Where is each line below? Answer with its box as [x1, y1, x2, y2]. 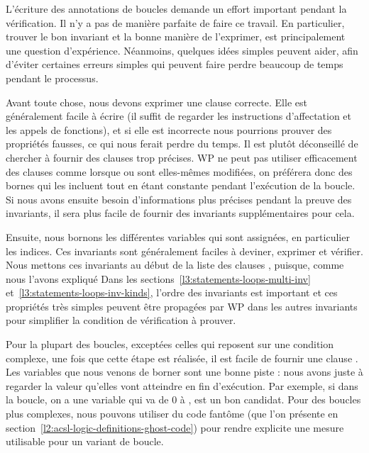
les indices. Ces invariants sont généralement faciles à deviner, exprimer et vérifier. [6, 243, 363, 258]
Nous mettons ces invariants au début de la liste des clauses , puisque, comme [6, 257, 344, 272]
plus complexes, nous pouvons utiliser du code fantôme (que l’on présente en [6, 406, 338, 421]
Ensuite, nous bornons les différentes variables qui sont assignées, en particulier [6, 229, 350, 244]
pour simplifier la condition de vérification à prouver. [6, 313, 236, 328]
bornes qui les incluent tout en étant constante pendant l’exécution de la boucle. [6, 178, 356, 193]
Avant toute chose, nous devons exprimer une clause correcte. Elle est [6, 94, 307, 109]
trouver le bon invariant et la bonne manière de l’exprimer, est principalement [6, 29, 346, 44]
